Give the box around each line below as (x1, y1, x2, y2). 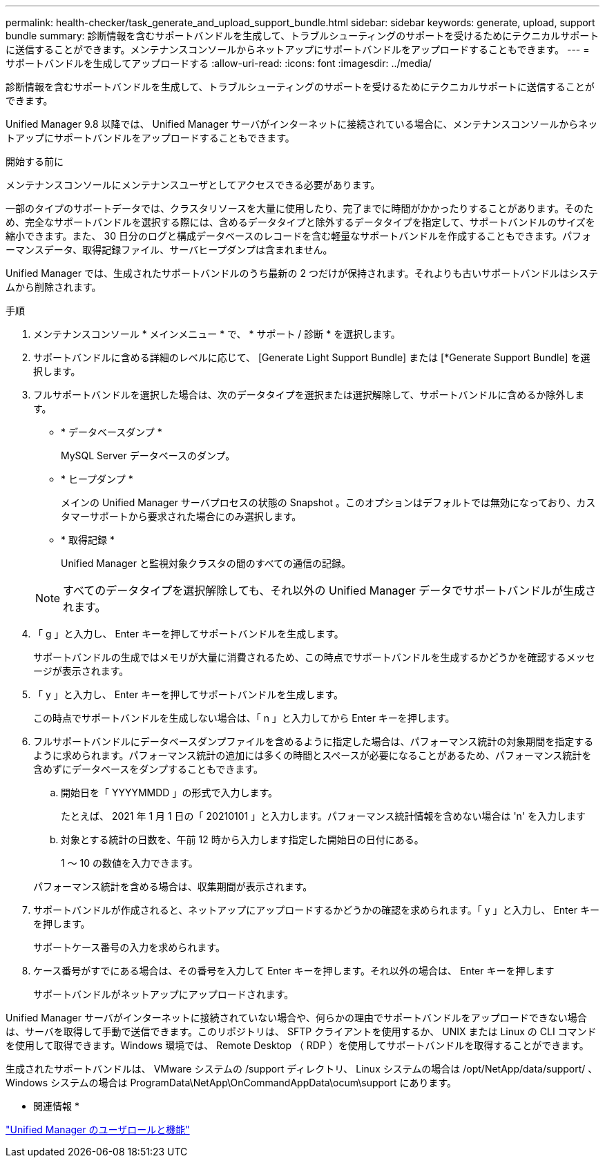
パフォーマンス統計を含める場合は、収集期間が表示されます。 (33, 881, 313, 892)
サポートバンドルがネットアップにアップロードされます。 (33, 988, 294, 1000)
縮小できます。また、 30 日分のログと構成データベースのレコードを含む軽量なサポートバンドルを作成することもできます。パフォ (6, 230, 591, 242)
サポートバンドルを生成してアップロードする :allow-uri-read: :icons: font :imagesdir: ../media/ (6, 57, 432, 69)
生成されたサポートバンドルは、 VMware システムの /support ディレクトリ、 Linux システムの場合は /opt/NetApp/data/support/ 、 (6, 1063, 598, 1075)
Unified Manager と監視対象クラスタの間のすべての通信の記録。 (61, 557, 352, 569)
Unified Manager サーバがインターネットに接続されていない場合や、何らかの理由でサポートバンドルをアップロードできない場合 (6, 1012, 587, 1023)
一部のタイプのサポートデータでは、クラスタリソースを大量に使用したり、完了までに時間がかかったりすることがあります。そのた (6, 202, 594, 214)
